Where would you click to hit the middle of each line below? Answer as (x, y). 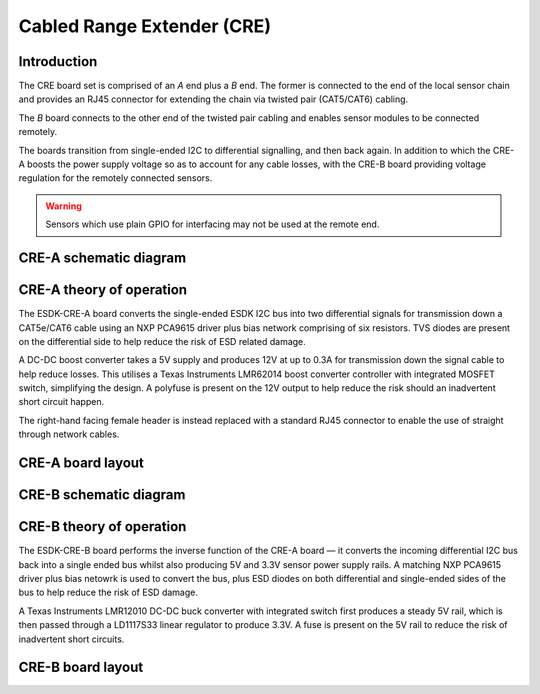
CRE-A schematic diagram (102, 258)
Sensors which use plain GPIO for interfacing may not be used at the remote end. (212, 224)
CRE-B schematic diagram (102, 495)
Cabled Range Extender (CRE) (145, 26)
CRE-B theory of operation (102, 526)
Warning (63, 206)
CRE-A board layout (81, 463)
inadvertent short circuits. (71, 639)
